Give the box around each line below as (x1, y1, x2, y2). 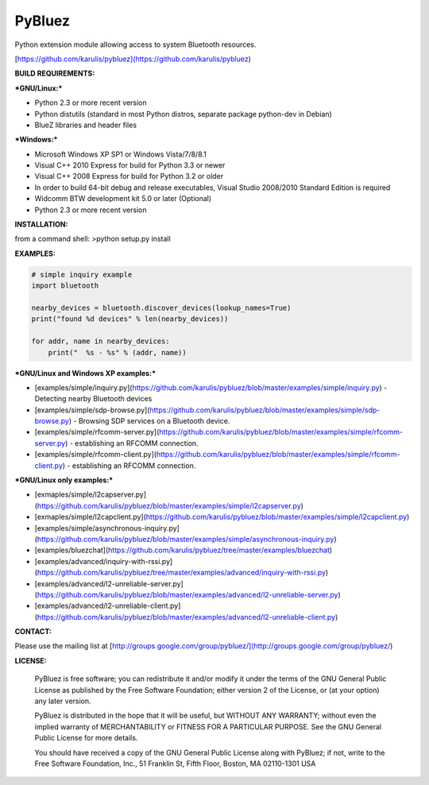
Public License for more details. (34, 733, 138, 743)
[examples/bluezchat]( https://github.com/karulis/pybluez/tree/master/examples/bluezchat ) (34, 545, 333, 555)
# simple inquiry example (31, 270, 133, 279)
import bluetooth (31, 281, 99, 290)
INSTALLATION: (14, 219, 68, 230)
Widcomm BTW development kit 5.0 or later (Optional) (34, 194, 212, 203)
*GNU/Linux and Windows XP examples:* (14, 368, 157, 377)
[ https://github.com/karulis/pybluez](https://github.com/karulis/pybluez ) (14, 54, 252, 64)
